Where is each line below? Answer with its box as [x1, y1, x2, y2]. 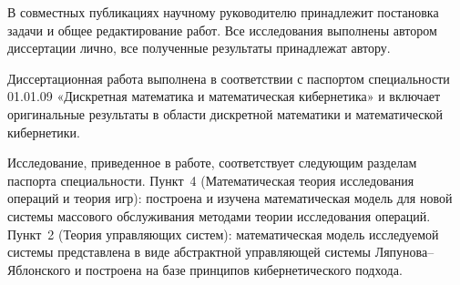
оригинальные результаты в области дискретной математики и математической [7, 104, 444, 123]
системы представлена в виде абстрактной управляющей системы [7, 242, 372, 261]
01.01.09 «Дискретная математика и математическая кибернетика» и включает [7, 87, 441, 106]
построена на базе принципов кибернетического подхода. [86, 260, 403, 279]
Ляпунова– [374, 242, 434, 261]
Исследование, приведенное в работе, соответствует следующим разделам [7, 153, 417, 172]
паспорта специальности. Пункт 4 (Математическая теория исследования [7, 170, 414, 189]
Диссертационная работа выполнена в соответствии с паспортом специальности [7, 68, 450, 87]
